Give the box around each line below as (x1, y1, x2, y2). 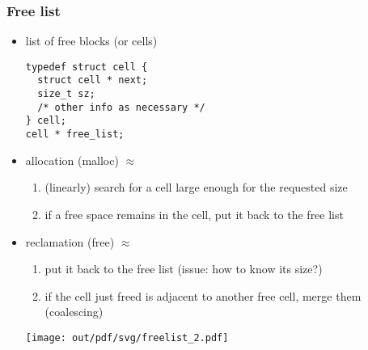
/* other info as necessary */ (37, 101, 205, 113)
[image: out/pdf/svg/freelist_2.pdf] (25, 331, 229, 344)
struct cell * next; (37, 74, 148, 86)
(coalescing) (44, 303, 104, 320)
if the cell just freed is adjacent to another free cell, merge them (44, 287, 362, 304)
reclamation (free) (25, 233, 115, 250)
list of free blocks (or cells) (25, 32, 158, 49)
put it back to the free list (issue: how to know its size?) (44, 260, 323, 277)
